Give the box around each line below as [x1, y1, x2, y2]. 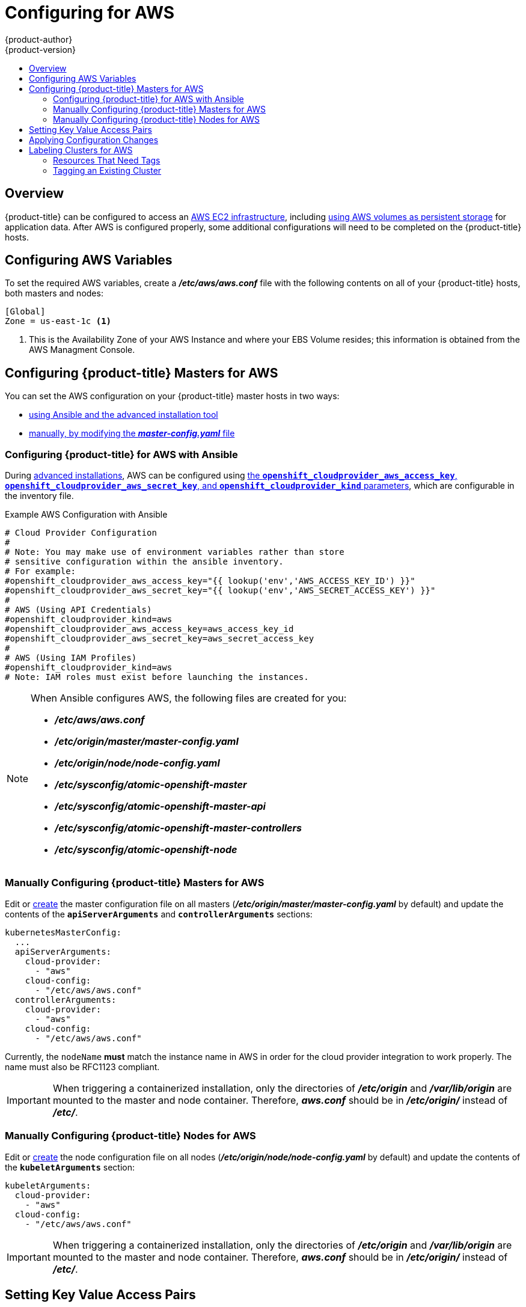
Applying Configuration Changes [29, 134, 159, 145]
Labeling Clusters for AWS [29, 144, 133, 155]
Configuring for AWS [5, 2, 175, 23]
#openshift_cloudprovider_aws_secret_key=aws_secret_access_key [5, 634, 314, 644]
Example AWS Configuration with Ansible [5, 509, 168, 520]
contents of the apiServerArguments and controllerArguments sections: [5, 908, 313, 919]
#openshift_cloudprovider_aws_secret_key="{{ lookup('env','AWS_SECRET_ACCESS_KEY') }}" [5, 586, 436, 596]
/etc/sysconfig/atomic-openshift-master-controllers [55, 822, 302, 834]
